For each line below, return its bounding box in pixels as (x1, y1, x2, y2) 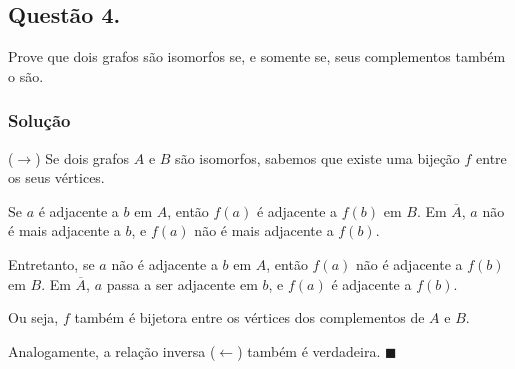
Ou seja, (8, 307, 59, 328)
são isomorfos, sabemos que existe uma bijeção (175, 147, 460, 168)
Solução (8, 108, 71, 133)
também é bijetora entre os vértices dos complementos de (74, 307, 425, 328)
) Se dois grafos (35, 147, 130, 168)
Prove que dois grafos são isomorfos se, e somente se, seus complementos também (8, 46, 506, 67)
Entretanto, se (8, 253, 95, 274)
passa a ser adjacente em (106, 273, 258, 294)
